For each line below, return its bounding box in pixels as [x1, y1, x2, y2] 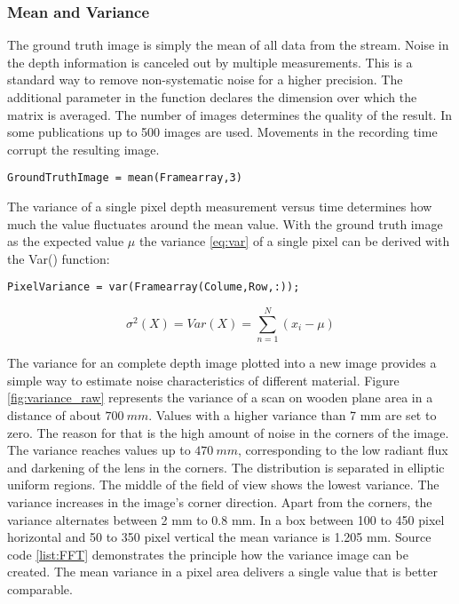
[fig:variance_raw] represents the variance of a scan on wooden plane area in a [7, 388, 433, 407]
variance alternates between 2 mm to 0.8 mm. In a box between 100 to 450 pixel [7, 510, 445, 528]
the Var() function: [7, 249, 110, 267]
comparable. [7, 579, 73, 598]
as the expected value [7, 232, 124, 250]
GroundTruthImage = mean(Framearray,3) [7, 171, 242, 185]
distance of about [7, 405, 101, 424]
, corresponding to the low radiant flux [238, 441, 448, 459]
